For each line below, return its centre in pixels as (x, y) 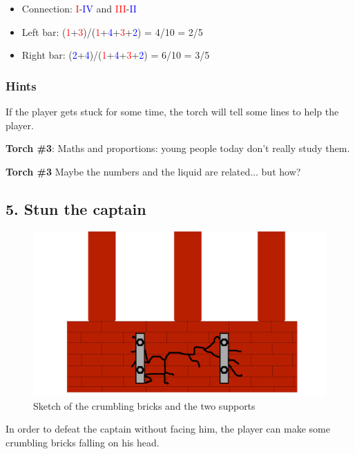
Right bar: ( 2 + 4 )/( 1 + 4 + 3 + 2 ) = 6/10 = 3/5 (116, 55)
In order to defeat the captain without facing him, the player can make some (168, 429)
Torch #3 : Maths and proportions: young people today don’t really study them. (178, 148)
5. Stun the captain (76, 208)
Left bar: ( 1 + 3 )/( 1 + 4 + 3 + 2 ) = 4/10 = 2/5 (112, 31)
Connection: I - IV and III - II (79, 8)
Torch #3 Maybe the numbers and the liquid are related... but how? (153, 171)
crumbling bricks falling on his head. (83, 442)
